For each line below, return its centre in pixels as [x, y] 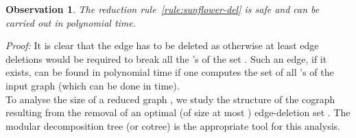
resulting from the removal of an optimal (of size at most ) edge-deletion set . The [178, 112]
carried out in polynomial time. [71, 22]
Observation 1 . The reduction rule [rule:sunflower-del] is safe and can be [163, 9]
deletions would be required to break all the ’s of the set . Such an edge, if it [166, 58]
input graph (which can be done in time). [93, 85]
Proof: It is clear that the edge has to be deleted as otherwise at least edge [162, 45]
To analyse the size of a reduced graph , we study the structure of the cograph [170, 99]
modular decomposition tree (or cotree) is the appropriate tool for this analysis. [173, 125]
